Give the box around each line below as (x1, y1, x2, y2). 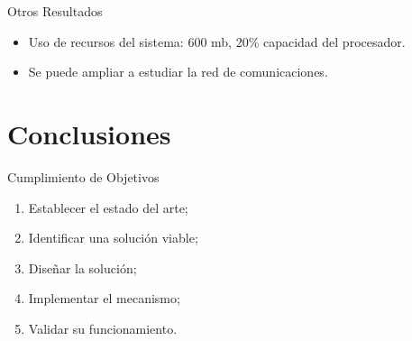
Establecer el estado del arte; (28, 198, 188, 217)
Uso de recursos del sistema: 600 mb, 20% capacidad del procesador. (28, 32, 406, 51)
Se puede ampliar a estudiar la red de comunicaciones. (28, 62, 328, 81)
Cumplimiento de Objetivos (7, 167, 160, 186)
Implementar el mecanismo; (28, 289, 180, 308)
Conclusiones (7, 115, 171, 152)
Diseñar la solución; (28, 258, 137, 277)
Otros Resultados (7, 2, 103, 20)
